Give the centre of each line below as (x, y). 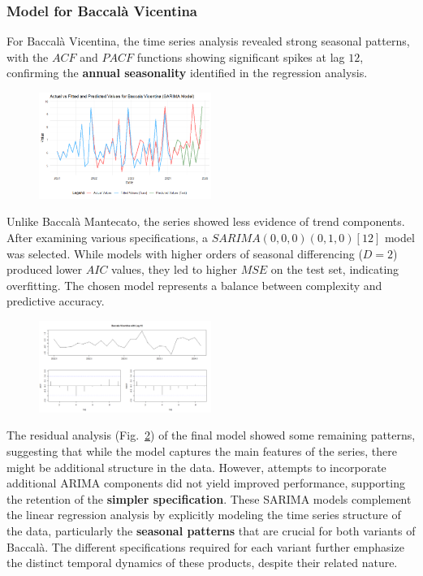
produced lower (45, 269)
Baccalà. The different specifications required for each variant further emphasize (205, 546)
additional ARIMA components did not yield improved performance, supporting (206, 483)
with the (28, 56)
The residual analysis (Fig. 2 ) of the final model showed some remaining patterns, (211, 435)
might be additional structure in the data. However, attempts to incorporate (196, 467)
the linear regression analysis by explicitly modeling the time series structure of (204, 515)
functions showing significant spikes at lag (241, 56)
